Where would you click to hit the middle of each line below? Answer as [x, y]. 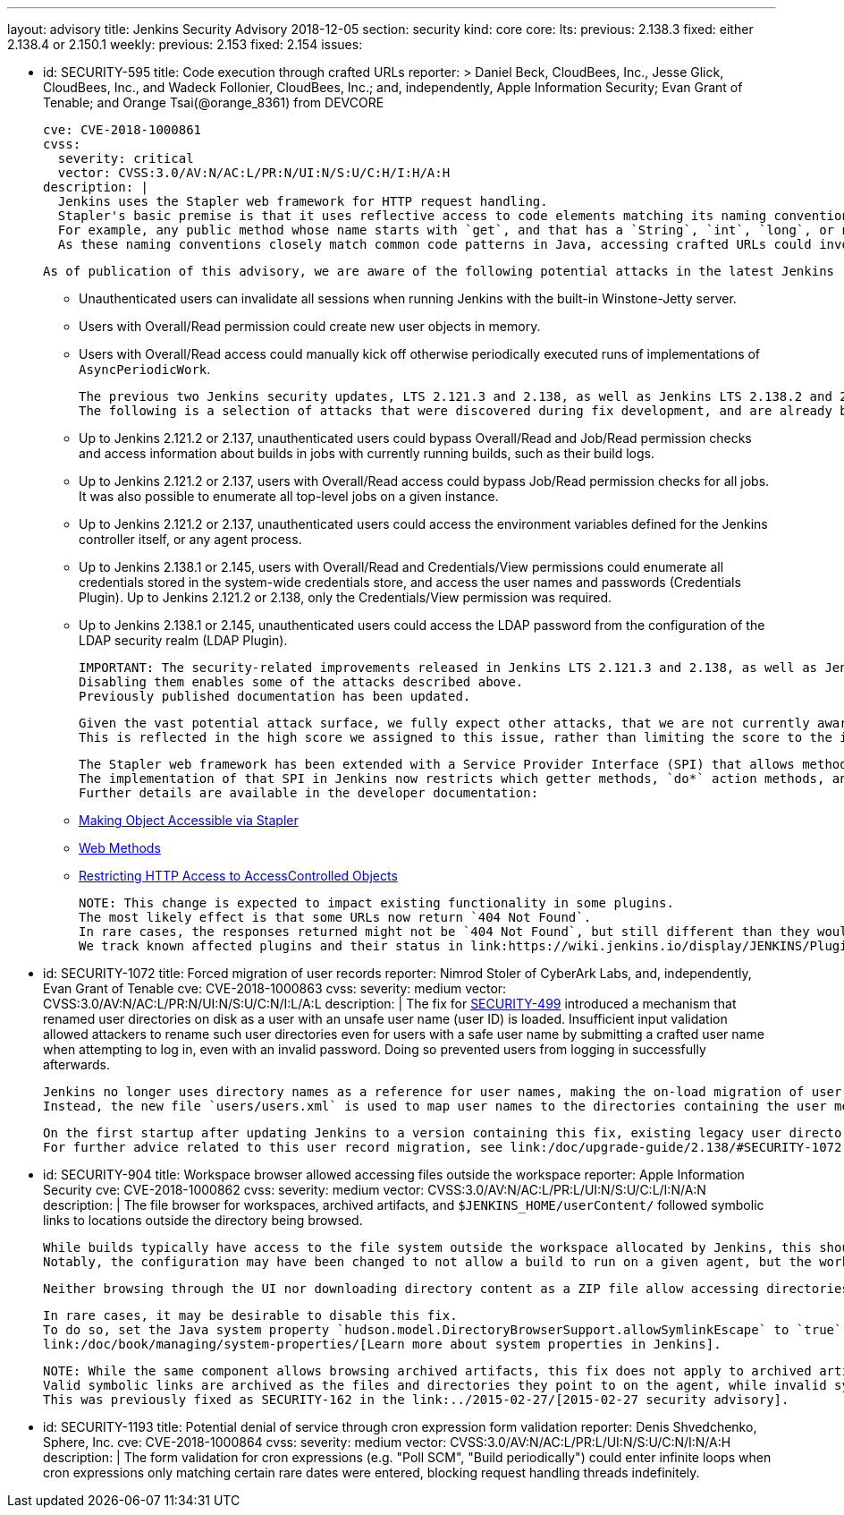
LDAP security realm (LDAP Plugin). [183, 640]
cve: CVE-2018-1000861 [122, 130]
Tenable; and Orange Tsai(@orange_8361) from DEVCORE [214, 102]
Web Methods [120, 848]
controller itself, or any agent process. [190, 539]
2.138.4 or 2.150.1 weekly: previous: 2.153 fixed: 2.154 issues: [185, 44]
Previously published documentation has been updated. [275, 696]
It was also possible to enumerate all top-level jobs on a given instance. [289, 496]
